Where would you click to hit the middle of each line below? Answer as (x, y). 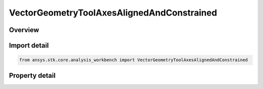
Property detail (32, 75)
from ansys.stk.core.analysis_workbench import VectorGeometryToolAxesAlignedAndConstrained (133, 60)
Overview (24, 30)
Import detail (29, 45)
